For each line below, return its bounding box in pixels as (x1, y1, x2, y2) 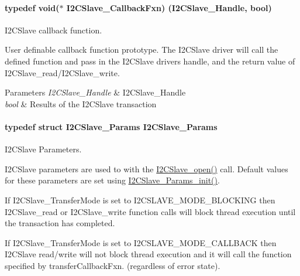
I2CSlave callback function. (5, 23, 102, 36)
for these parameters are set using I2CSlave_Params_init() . (5, 174, 220, 186)
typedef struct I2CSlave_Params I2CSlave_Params (5, 120, 218, 132)
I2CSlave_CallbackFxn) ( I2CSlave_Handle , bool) (66, 1, 272, 13)
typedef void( (5, 1, 60, 13)
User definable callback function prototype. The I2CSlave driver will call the (5, 43, 278, 56)
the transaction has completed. (5, 217, 115, 229)
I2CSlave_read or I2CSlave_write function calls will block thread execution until (5, 205, 296, 217)
